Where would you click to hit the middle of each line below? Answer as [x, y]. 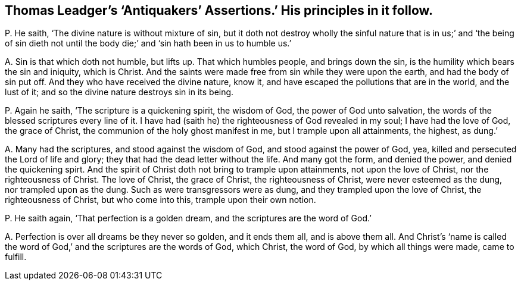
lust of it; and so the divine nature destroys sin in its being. [119, 92]
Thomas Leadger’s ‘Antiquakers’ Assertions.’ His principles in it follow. [219, 10]
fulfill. [16, 257]
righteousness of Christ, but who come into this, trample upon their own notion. [160, 200]
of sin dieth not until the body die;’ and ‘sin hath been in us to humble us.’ [148, 43]
